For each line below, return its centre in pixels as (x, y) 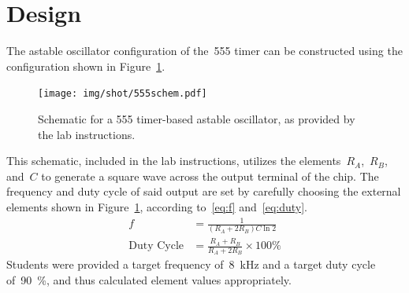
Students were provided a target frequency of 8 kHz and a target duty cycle (191, 264)
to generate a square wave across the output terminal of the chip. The (210, 176)
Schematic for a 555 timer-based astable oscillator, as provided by (197, 118)
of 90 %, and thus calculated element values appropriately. (149, 279)
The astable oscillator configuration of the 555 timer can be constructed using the (204, 51)
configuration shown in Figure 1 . (86, 66)
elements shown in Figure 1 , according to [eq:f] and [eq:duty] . (157, 206)
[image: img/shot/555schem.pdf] (123, 94)
